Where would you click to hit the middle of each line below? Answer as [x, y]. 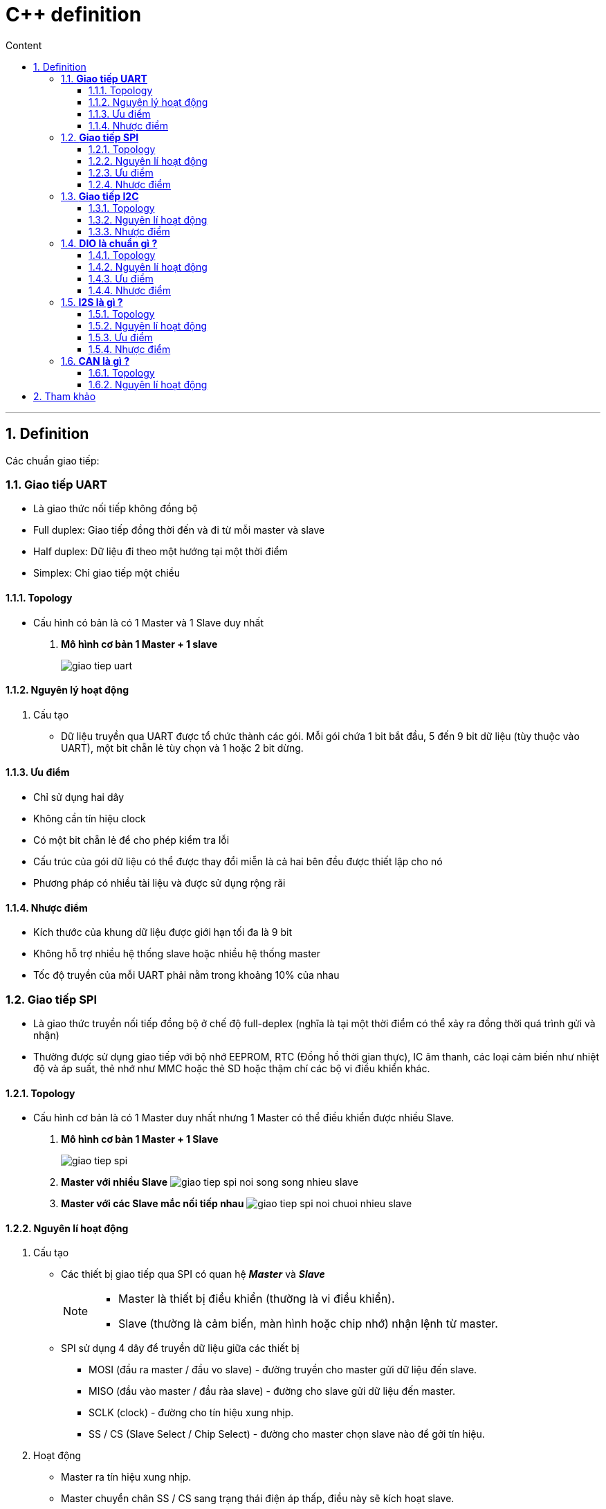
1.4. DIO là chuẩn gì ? [109, 243]
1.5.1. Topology [122, 314]
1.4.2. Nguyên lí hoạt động [148, 266]
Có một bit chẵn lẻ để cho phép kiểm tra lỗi [131, 840]
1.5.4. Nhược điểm [130, 349]
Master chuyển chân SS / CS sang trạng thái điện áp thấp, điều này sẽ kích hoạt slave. [258, 1499]
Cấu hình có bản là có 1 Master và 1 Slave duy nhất [149, 622]
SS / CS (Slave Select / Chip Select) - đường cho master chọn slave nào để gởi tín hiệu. [287, 1434]
